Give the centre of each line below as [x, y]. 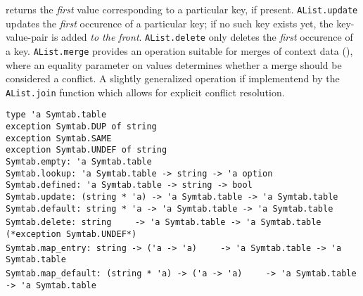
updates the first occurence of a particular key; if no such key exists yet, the [170, 23]
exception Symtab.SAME [59, 138]
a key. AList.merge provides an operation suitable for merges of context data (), [179, 50]
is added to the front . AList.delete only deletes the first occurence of [202, 37]
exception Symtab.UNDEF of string [87, 150]
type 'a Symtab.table [56, 115]
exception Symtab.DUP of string [81, 127]
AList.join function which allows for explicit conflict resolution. [145, 92]
